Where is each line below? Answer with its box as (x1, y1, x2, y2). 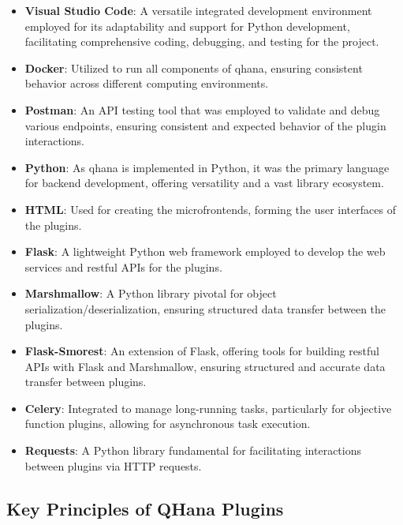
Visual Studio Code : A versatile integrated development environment (24, 2, 372, 18)
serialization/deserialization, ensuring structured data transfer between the (24, 300, 386, 317)
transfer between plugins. (24, 373, 147, 390)
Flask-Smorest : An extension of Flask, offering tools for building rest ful (24, 343, 379, 359)
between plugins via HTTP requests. (24, 457, 202, 474)
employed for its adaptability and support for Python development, (24, 17, 350, 34)
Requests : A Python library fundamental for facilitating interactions (24, 442, 362, 459)
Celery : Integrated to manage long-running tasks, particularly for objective (24, 399, 392, 416)
